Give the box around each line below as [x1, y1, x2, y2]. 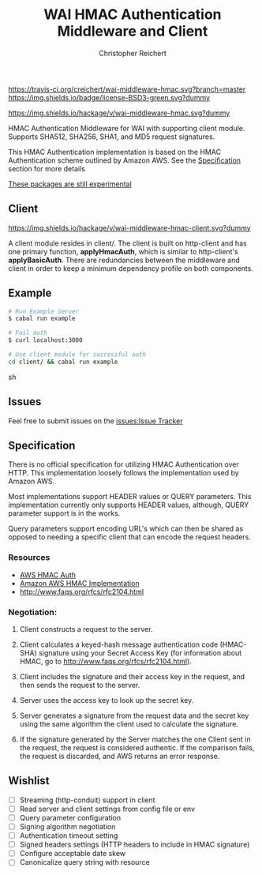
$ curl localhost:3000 [8, 336, 83, 344]
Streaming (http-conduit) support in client [19, 795, 155, 805]
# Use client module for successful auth [8, 351, 147, 359]
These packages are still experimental [8, 179, 132, 189]
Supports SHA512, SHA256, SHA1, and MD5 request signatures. [8, 132, 215, 141]
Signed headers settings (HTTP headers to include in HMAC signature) [19, 839, 250, 850]
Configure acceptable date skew [19, 849, 126, 858]
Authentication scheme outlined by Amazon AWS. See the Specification [8, 156, 241, 165]
